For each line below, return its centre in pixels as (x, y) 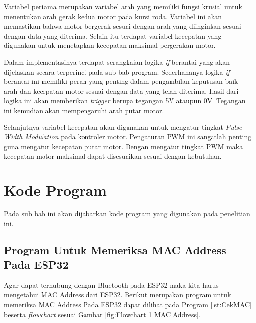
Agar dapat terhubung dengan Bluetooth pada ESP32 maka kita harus (111, 285)
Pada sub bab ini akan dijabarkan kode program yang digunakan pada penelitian (127, 214)
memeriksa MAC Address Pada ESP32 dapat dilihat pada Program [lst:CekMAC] (128, 304)
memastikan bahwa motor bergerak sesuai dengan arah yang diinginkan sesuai (123, 26)
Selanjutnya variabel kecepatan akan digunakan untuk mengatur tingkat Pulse (123, 127)
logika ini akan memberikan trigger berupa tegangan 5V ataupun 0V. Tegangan (125, 101)
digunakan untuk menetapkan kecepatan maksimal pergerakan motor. (110, 45)
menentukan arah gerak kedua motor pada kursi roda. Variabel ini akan (113, 16)
